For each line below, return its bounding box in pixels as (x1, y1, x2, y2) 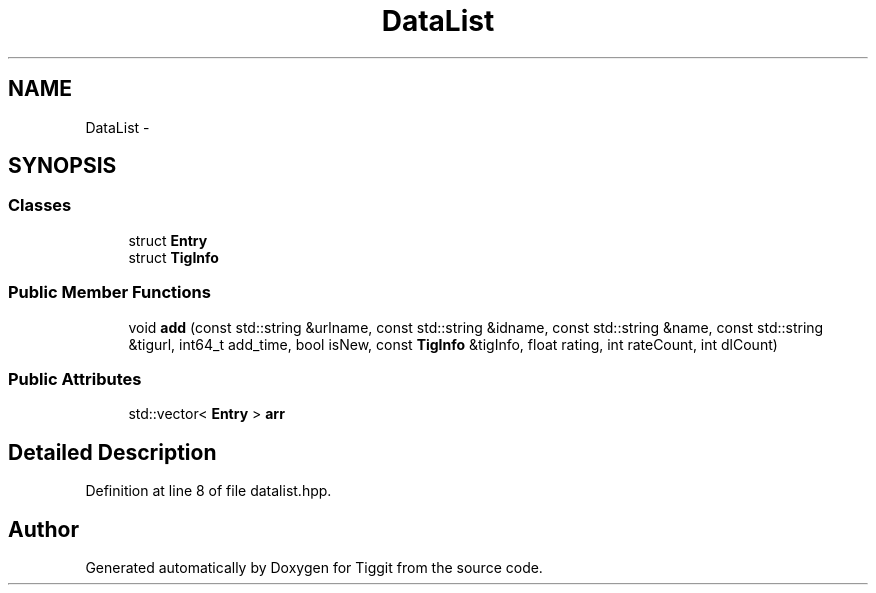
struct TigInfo (128, 248, 219, 266)
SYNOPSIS (8, 153, 117, 179)
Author (8, 516, 79, 542)
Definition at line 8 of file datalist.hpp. (85, 482, 332, 500)
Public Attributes (8, 368, 142, 389)
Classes (8, 195, 72, 216)
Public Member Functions (8, 282, 211, 303)
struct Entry (128, 231, 208, 249)
